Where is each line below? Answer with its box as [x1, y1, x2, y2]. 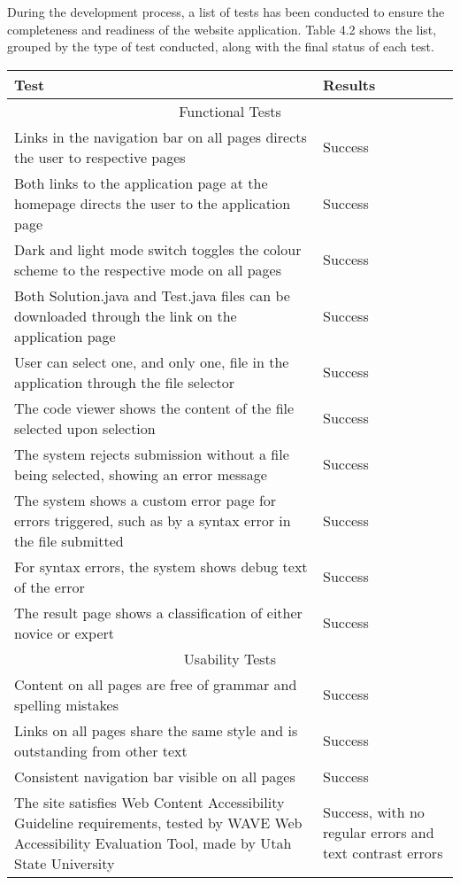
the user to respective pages [14, 146, 186, 167]
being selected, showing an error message [14, 463, 267, 485]
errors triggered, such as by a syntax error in [14, 509, 291, 531]
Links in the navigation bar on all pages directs [14, 126, 307, 147]
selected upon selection [14, 417, 156, 439]
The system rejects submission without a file [14, 443, 289, 464]
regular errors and [322, 822, 434, 843]
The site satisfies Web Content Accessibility [14, 791, 285, 812]
